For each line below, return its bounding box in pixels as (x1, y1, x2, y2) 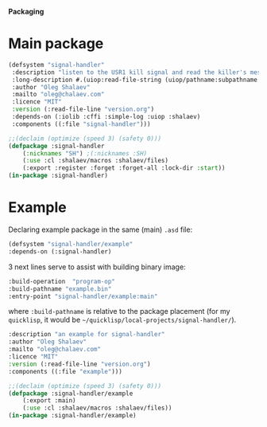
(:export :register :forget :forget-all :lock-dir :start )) (22, 164, 226, 172)
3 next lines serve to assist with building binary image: (8, 262, 186, 272)
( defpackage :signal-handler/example (8, 390, 133, 398)
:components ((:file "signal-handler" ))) (11, 119, 151, 128)
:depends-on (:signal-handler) (8, 247, 112, 256)
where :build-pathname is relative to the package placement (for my (8, 307, 230, 316)
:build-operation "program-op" (8, 277, 115, 285)
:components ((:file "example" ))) (8, 367, 123, 375)
